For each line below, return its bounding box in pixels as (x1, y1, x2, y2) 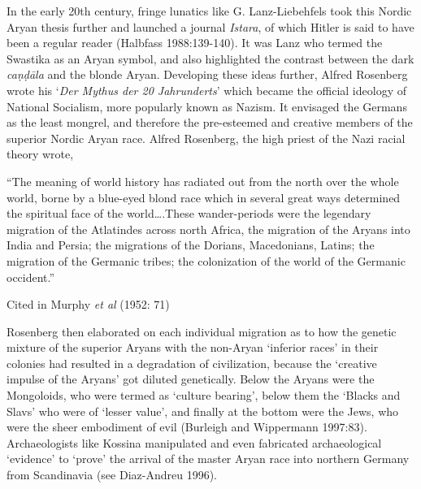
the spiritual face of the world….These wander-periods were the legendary (7, 205, 371, 222)
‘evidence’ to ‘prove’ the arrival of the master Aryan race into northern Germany (7, 450, 410, 467)
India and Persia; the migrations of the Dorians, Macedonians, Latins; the (7, 236, 375, 253)
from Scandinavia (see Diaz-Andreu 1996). (7, 466, 217, 483)
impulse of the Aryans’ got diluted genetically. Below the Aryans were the (7, 370, 375, 387)
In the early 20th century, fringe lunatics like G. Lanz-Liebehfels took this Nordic (7, 2, 412, 19)
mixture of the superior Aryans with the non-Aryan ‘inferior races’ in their (7, 339, 379, 356)
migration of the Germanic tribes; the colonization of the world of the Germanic (7, 252, 406, 269)
